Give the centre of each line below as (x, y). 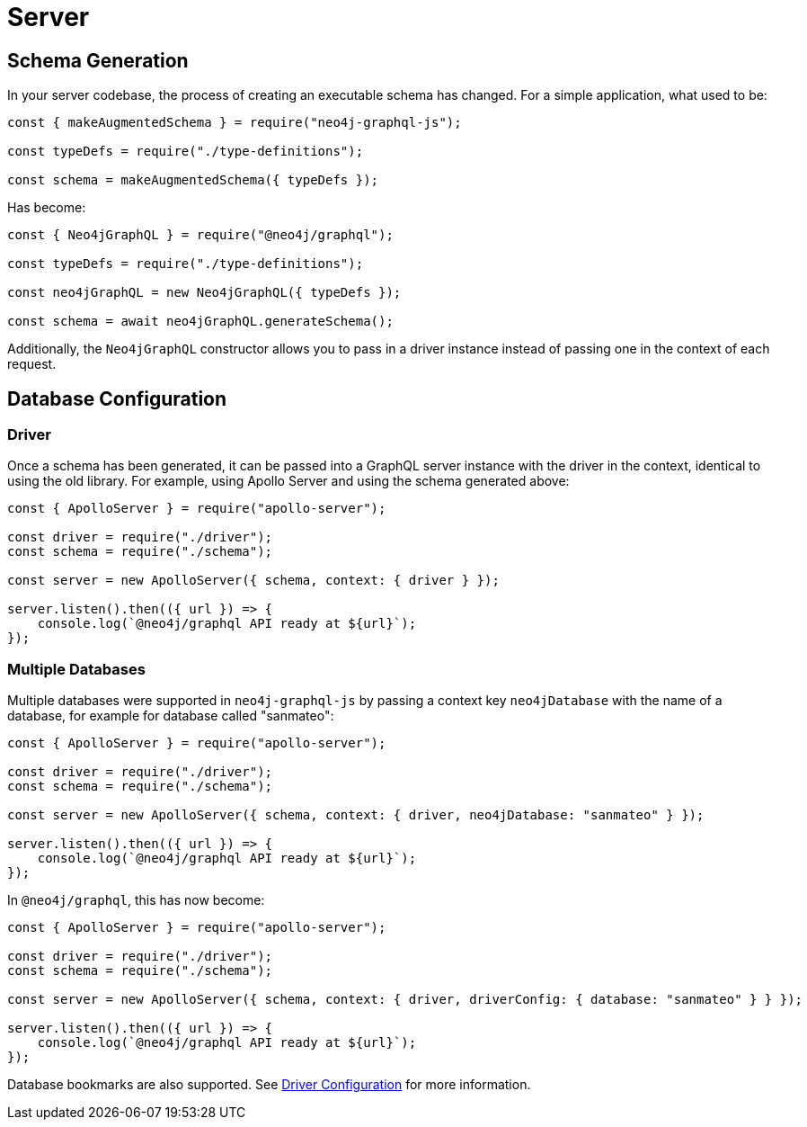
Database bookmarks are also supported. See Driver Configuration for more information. (269, 1085)
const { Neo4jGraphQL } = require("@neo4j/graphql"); (200, 235)
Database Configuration (117, 398)
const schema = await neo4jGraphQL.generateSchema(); (200, 322)
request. (32, 364)
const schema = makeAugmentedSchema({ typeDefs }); (193, 180)
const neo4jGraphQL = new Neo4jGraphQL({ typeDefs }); (204, 293)
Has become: (47, 208)
